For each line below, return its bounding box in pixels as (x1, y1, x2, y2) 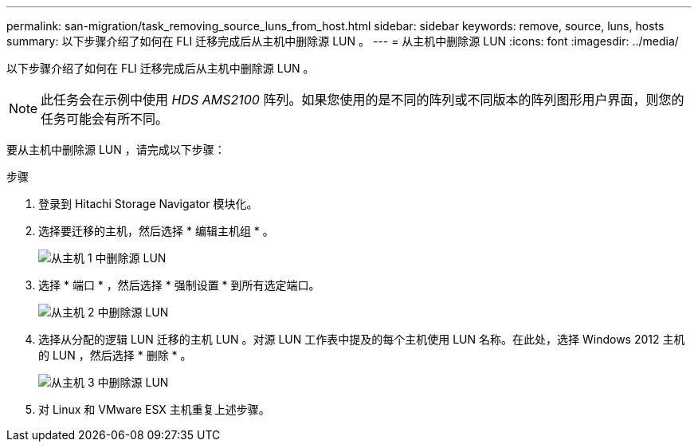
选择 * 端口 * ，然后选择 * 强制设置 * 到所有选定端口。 (38, 278, 320, 292)
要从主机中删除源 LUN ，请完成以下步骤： (6, 143, 225, 156)
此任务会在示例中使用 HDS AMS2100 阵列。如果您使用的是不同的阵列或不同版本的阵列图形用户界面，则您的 (41, 92, 684, 108)
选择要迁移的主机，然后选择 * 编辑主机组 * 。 (38, 224, 274, 238)
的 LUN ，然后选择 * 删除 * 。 (38, 348, 192, 362)
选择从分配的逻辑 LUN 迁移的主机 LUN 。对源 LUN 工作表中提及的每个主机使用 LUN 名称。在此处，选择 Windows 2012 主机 (38, 332, 685, 346)
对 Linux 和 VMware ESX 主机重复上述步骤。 (38, 403, 270, 416)
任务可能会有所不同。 (41, 111, 169, 127)
